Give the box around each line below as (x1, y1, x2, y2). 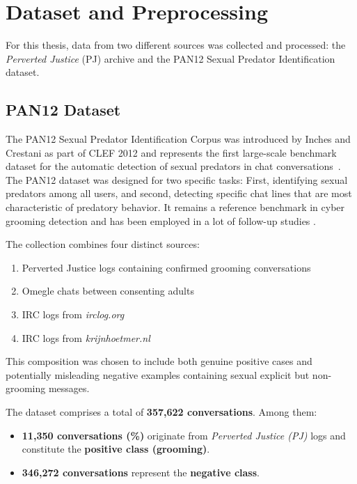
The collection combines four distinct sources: (6, 237, 200, 251)
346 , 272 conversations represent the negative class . (22, 465, 260, 479)
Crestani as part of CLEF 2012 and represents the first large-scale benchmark (6, 145, 337, 159)
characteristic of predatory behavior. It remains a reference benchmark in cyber (6, 200, 345, 214)
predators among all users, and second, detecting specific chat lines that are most (6, 186, 352, 201)
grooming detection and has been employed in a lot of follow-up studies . (6, 213, 316, 228)
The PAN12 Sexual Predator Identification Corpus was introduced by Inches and (6, 132, 351, 146)
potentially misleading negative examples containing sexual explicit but (6, 367, 310, 382)
